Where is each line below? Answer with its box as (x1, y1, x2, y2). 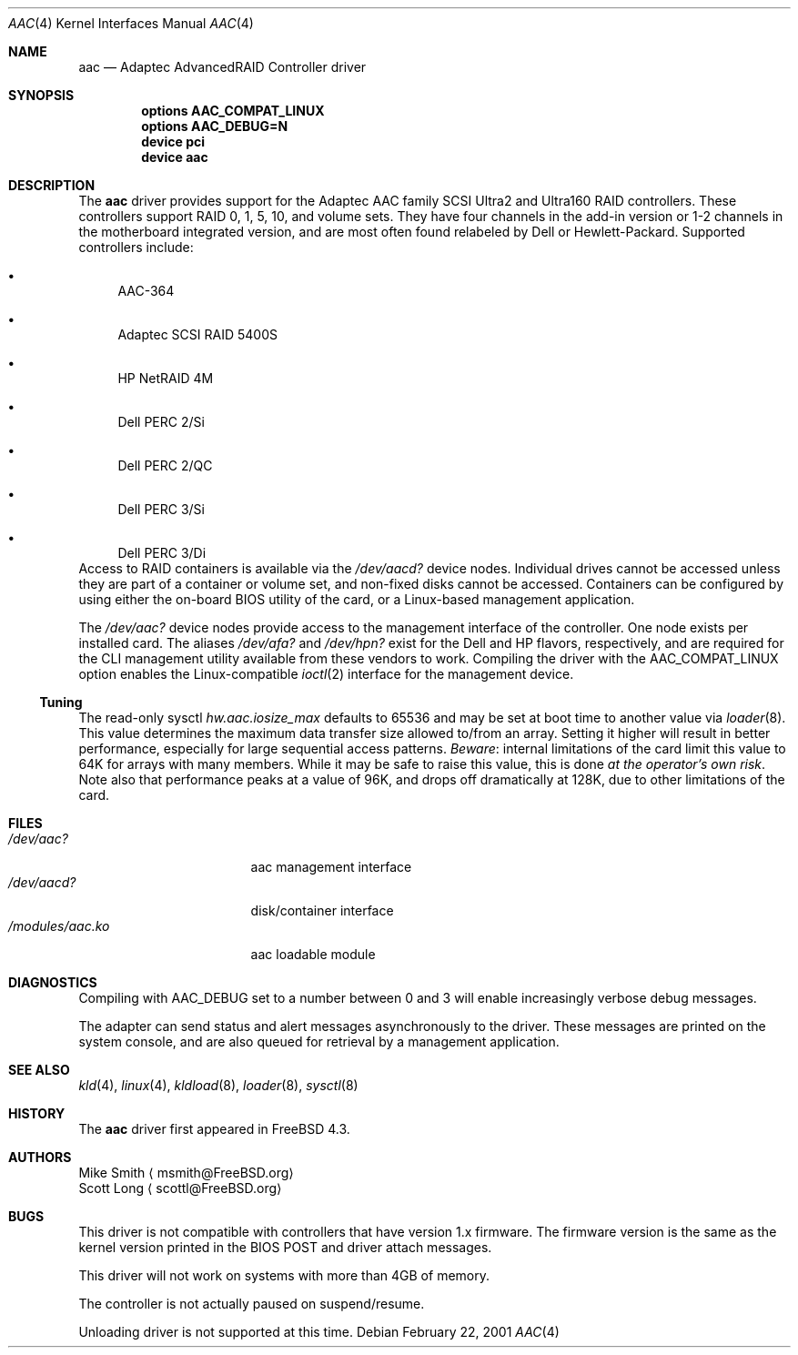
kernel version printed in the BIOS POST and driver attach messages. (78, 1239, 492, 1255)
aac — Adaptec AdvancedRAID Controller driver (78, 59, 367, 75)
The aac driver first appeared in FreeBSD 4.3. (78, 1121, 350, 1137)
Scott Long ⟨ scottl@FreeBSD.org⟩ (78, 1180, 282, 1196)
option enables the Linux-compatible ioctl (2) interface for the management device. (78, 666, 574, 682)
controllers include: (78, 239, 194, 255)
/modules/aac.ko (8, 918, 110, 934)
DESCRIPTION (8, 177, 96, 193)
